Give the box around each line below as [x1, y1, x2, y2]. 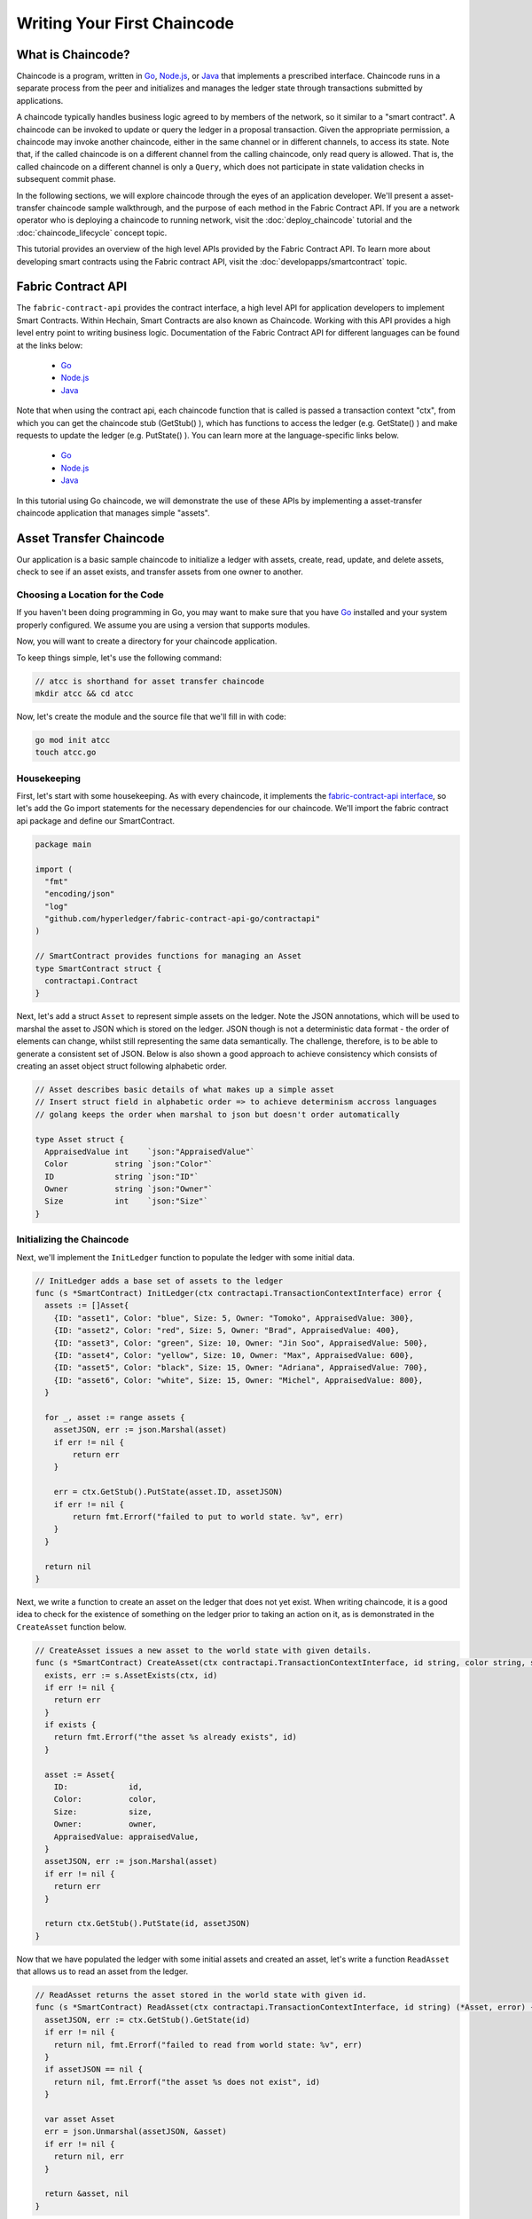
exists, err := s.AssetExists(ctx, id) [44, 1670, 218, 1680]
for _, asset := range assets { [44, 1412, 185, 1422]
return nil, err [53, 2152, 124, 2161]
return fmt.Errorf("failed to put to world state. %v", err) [72, 1512, 344, 1522]
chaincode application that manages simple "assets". [16, 507, 210, 518]
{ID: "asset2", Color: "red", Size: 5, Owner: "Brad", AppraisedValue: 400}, [53, 1325, 401, 1336]
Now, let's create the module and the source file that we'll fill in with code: [16, 711, 287, 722]
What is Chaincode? [16, 47, 130, 62]
